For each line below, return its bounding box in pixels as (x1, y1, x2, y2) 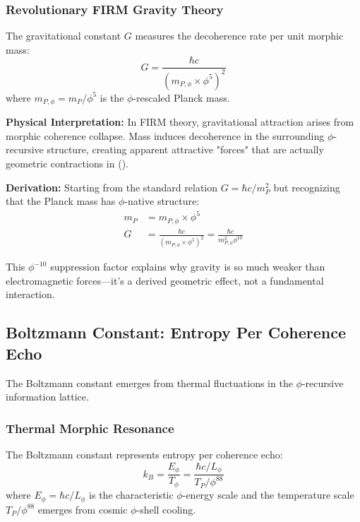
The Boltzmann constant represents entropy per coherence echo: (6, 447, 283, 462)
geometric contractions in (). (6, 156, 128, 171)
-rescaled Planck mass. (133, 90, 230, 105)
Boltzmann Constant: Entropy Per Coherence (6, 321, 347, 343)
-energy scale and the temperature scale (182, 487, 354, 502)
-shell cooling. (136, 502, 196, 516)
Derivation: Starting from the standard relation (6, 179, 218, 194)
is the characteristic (89, 487, 174, 502)
